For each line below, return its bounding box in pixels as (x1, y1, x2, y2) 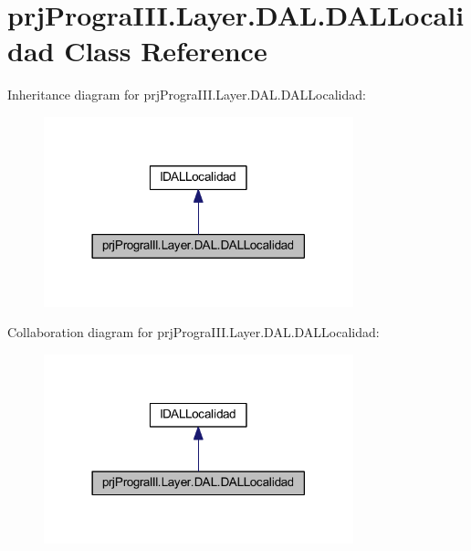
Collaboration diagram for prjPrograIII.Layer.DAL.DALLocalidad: (7, 323, 380, 342)
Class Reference (64, 32, 267, 69)
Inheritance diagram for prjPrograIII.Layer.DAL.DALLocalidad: (7, 85, 366, 104)
